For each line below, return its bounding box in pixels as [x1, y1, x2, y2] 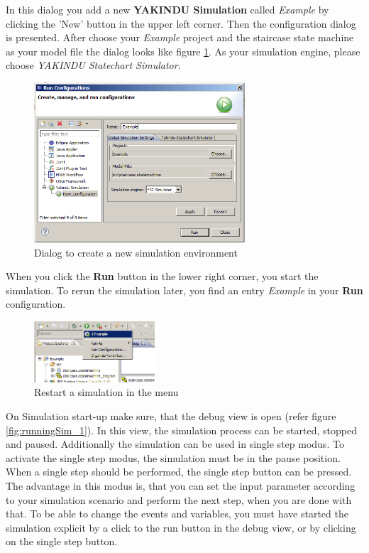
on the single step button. [6, 534, 118, 549]
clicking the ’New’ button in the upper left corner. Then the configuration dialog [6, 16, 356, 31]
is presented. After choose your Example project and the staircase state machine [6, 30, 354, 45]
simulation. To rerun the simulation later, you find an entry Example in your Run [6, 282, 363, 297]
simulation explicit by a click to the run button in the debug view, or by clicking [6, 520, 356, 535]
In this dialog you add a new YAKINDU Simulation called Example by [6, 2, 329, 16]
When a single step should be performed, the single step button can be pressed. [6, 464, 352, 479]
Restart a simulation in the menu [34, 385, 179, 399]
